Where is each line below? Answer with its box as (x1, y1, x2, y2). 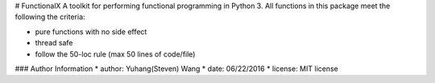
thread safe (35, 38, 73, 48)
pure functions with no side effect (35, 26, 147, 36)
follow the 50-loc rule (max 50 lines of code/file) (35, 49, 196, 59)
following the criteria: (14, 12, 85, 22)
